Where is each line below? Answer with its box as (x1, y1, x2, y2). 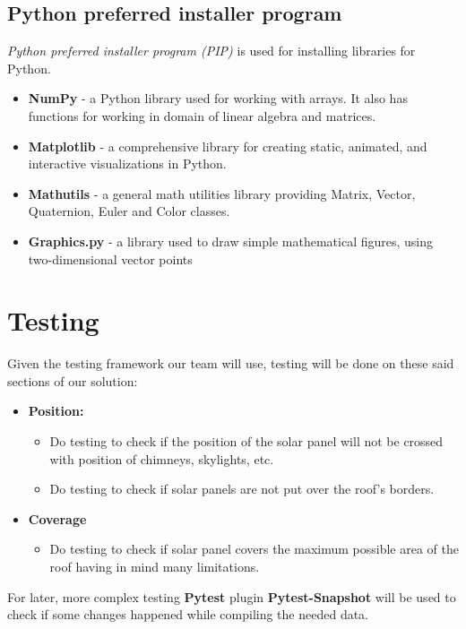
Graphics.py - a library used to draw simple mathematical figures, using (28, 231, 434, 250)
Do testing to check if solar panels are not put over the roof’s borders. (49, 479, 435, 498)
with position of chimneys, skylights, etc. (49, 449, 274, 468)
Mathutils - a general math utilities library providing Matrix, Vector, (28, 184, 416, 202)
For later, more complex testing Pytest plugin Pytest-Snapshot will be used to (7, 587, 456, 606)
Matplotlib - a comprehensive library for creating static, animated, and (28, 136, 427, 155)
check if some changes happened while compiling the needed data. (7, 605, 369, 624)
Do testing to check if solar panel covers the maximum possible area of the (49, 539, 460, 558)
